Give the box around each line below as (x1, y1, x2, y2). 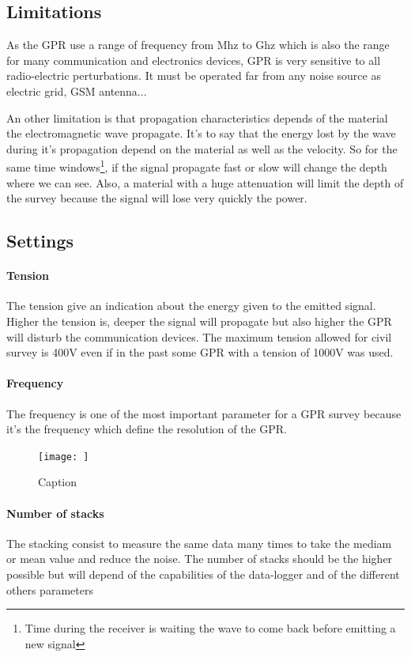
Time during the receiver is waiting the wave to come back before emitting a (25, 620, 396, 636)
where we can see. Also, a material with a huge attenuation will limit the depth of (6, 174, 404, 191)
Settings (6, 228, 74, 253)
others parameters (6, 581, 93, 598)
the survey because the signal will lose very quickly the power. (6, 190, 307, 206)
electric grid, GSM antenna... (6, 82, 147, 99)
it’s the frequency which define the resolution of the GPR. (6, 421, 288, 437)
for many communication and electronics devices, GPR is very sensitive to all (6, 51, 381, 68)
